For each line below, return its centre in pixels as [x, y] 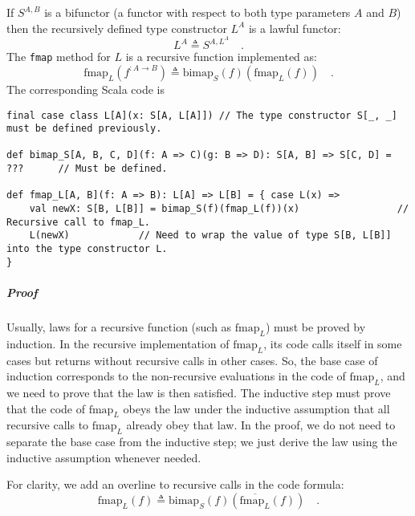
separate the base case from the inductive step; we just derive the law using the [202, 442]
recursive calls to [48, 425]
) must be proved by [315, 326]
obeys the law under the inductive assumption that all [256, 408]
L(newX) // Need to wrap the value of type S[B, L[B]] [210, 236]
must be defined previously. [84, 129]
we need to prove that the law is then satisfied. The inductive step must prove [199, 392]
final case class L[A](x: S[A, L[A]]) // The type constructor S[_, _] [202, 115]
